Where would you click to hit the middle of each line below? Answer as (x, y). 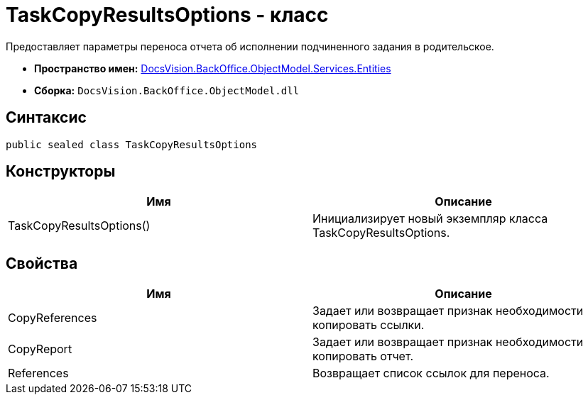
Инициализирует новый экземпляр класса (430, 219)
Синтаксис (46, 118)
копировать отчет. (363, 356)
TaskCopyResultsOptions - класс (167, 15)
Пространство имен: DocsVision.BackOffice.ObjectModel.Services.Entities (213, 68)
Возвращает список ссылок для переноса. (431, 373)
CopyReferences (53, 318)
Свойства (42, 263)
